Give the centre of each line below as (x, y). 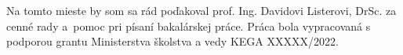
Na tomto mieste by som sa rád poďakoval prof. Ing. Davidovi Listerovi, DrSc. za (201, 10)
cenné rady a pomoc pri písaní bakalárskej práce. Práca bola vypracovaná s (189, 26)
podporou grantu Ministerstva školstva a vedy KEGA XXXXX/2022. (172, 41)
